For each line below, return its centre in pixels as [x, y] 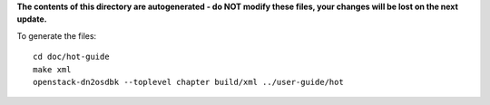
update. [32, 19]
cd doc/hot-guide [71, 57]
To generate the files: [57, 35]
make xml [52, 69]
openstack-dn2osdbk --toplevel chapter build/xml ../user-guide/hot [188, 82]
